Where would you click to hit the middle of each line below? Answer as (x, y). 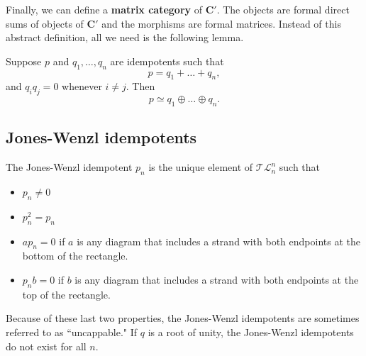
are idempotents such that (167, 61)
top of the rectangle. (66, 294)
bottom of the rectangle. (75, 256)
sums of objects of (45, 23)
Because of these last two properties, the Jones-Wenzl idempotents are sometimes (183, 318)
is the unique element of (201, 167)
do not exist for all (46, 346)
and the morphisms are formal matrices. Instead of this (221, 23)
